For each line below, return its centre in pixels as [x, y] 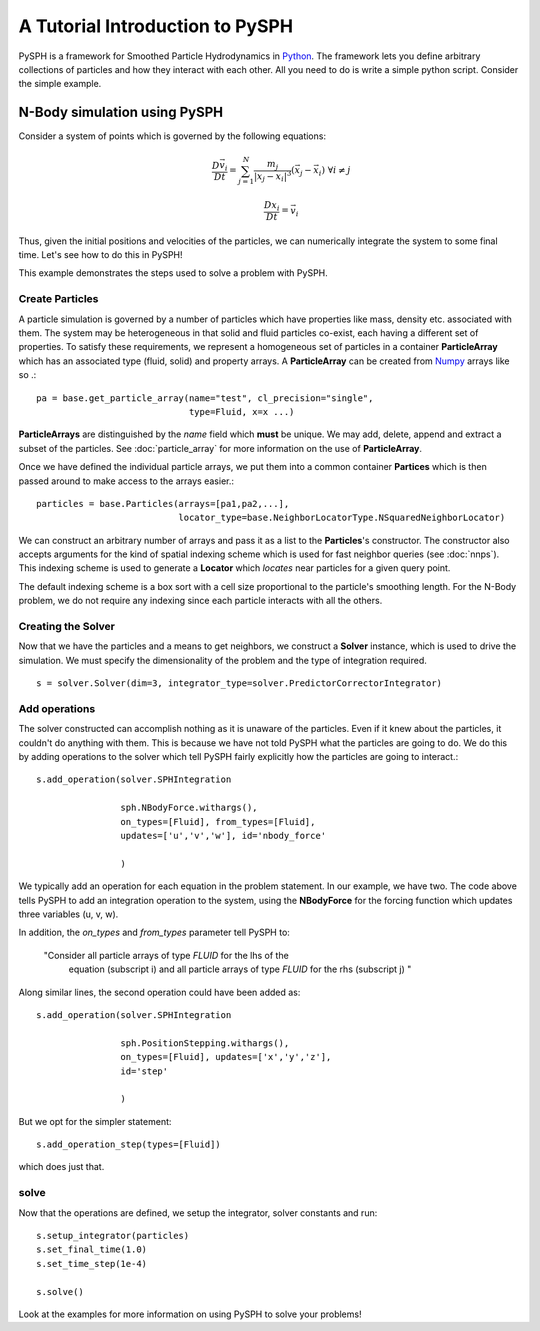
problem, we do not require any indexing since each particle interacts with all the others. [200, 601]
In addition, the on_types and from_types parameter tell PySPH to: [154, 932]
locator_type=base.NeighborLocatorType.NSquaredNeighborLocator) [342, 518]
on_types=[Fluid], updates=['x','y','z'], [226, 1057]
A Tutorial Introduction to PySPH [156, 26]
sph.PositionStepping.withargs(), [205, 1043]
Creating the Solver [66, 627]
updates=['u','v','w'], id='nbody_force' [223, 836]
